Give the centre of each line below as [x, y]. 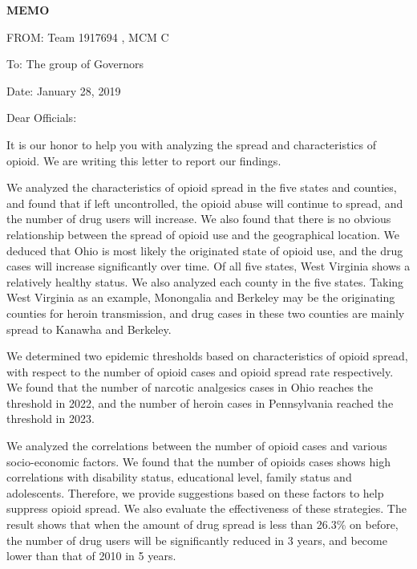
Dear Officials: [42, 118]
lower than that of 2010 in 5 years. [91, 556]
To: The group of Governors [75, 64]
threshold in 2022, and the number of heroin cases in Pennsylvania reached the [200, 402]
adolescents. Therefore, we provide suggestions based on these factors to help [195, 492]
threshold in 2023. [51, 419]
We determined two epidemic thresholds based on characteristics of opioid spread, [207, 356]
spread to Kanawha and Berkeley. [89, 329]
